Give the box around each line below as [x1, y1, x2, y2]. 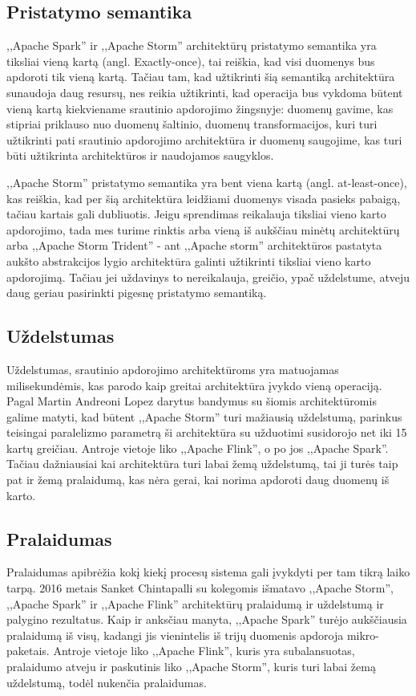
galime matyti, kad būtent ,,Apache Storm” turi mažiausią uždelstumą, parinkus [6, 408, 402, 425]
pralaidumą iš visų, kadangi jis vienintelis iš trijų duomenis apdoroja [6, 626, 344, 643]
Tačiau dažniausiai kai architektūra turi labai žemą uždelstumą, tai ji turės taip [6, 455, 398, 472]
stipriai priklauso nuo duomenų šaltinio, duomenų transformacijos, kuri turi [6, 116, 378, 132]
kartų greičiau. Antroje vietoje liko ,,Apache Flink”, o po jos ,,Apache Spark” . [6, 439, 389, 456]
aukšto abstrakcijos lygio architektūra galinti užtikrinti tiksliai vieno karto [6, 252, 371, 269]
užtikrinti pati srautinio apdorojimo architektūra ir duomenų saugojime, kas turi [6, 131, 402, 148]
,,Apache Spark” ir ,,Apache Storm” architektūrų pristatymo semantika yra [6, 37, 377, 54]
